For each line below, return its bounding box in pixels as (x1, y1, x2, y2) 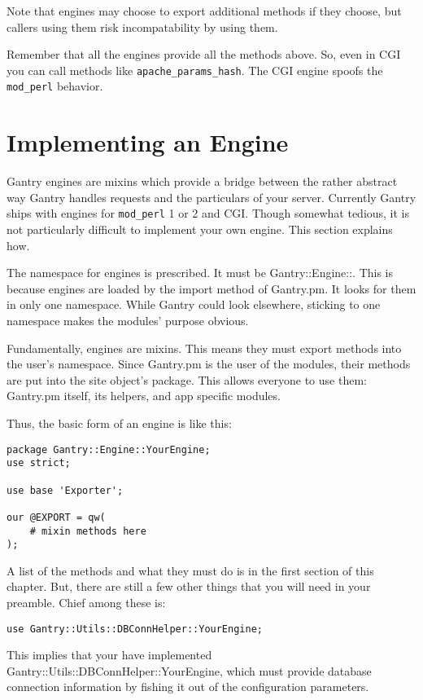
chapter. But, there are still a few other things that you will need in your (7, 578, 371, 595)
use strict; (7, 457, 71, 469)
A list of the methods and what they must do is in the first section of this (7, 561, 374, 579)
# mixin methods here (29, 525, 146, 537)
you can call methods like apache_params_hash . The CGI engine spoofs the (7, 61, 383, 78)
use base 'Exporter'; (7, 484, 124, 496)
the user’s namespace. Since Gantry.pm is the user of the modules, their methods (7, 355, 411, 372)
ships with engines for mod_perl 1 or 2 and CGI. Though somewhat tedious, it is (7, 205, 410, 222)
